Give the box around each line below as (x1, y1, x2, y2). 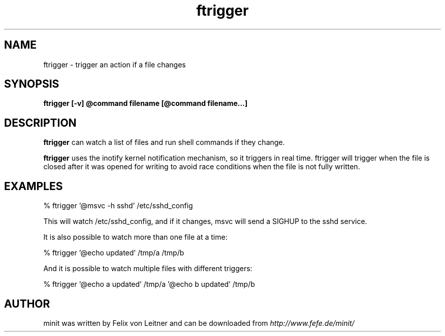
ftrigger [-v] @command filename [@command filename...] (43, 99, 248, 108)
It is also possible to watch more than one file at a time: (43, 233, 228, 242)
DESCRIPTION (4, 116, 77, 129)
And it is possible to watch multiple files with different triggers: (43, 264, 252, 273)
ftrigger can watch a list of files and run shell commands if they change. (43, 138, 285, 147)
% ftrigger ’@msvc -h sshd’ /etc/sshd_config (43, 201, 193, 210)
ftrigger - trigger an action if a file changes (43, 60, 186, 69)
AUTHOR (4, 297, 50, 310)
